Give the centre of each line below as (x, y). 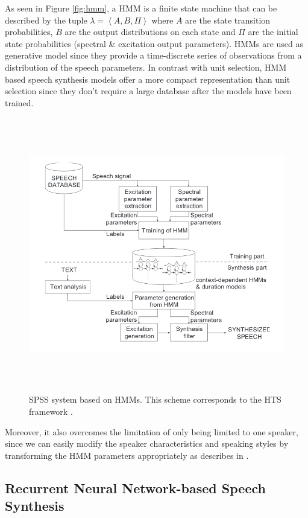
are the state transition (228, 20)
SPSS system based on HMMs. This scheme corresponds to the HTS (155, 399)
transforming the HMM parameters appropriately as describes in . (127, 455)
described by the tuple (46, 20)
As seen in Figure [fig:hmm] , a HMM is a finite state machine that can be (141, 8)
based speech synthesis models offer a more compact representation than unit (148, 79)
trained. (19, 102)
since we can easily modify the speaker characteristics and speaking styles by (147, 443)
